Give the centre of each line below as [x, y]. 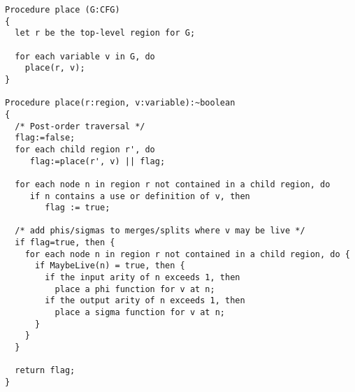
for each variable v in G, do [85, 56]
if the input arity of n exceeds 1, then [143, 278]
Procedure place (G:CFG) [63, 10]
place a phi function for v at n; [135, 289]
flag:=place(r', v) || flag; [97, 161]
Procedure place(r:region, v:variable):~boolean [120, 103]
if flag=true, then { [65, 243]
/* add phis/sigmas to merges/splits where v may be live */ [160, 231]
